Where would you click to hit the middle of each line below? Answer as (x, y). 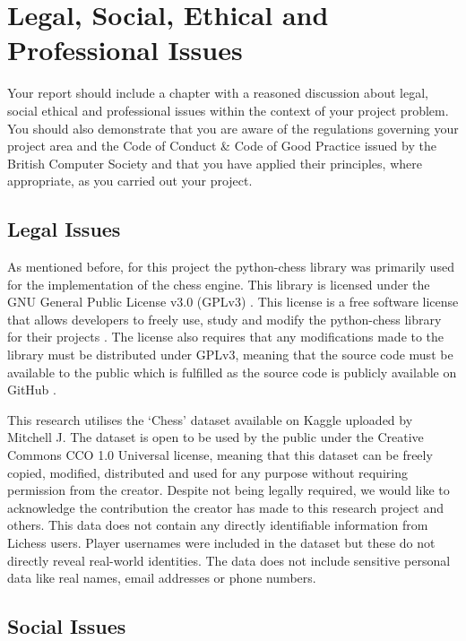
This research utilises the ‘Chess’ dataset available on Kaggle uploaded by (210, 419)
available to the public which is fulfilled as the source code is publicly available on (232, 372)
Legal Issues (64, 229)
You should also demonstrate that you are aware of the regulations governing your (233, 128)
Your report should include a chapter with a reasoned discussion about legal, (218, 93)
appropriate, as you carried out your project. (130, 181)
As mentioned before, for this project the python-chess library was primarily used (231, 267)
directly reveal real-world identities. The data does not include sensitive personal (229, 560)
